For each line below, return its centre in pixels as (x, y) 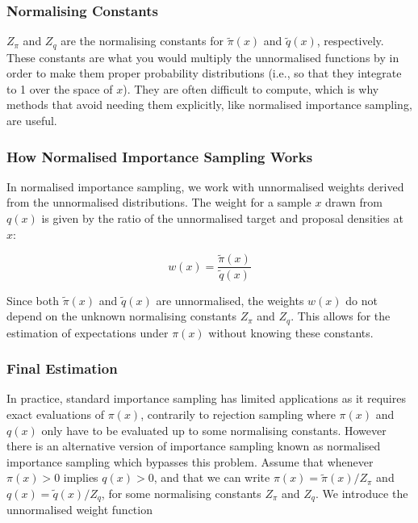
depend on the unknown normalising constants (121, 316)
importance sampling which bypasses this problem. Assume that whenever (190, 461)
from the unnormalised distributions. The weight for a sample (159, 202)
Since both (33, 300)
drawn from (354, 202)
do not (362, 300)
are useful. (32, 121)
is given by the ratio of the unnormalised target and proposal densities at (222, 218)
